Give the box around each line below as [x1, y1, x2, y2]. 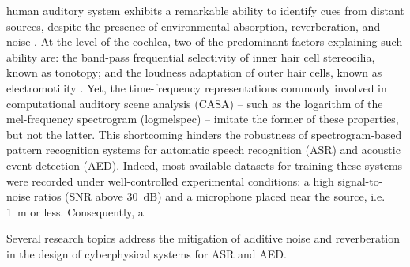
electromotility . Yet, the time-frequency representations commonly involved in [6, 79, 387, 96]
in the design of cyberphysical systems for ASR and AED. [6, 245, 287, 261]
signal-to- [337, 172, 383, 189]
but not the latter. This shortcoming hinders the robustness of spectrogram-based [6, 126, 402, 142]
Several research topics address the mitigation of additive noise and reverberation [6, 230, 401, 246]
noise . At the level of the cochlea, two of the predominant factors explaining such [6, 33, 403, 50]
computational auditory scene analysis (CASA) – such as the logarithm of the [6, 95, 383, 111]
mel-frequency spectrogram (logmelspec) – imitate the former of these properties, [6, 111, 399, 127]
